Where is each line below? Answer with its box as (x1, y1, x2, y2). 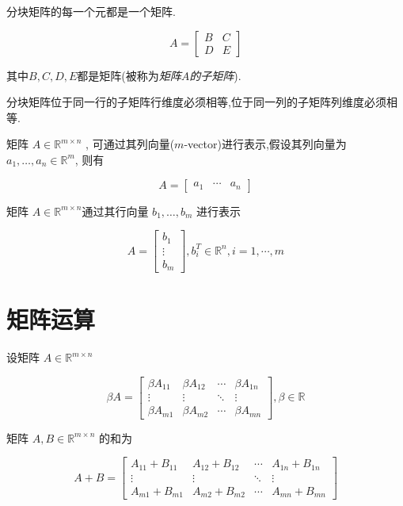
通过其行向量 (82, 202, 149, 219)
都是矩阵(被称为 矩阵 (77, 67, 181, 83)
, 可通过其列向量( (86, 136, 175, 152)
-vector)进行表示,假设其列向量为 (184, 136, 347, 152)
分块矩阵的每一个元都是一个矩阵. (6, 3, 176, 19)
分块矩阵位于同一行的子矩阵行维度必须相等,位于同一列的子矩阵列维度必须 (6, 94, 386, 110)
